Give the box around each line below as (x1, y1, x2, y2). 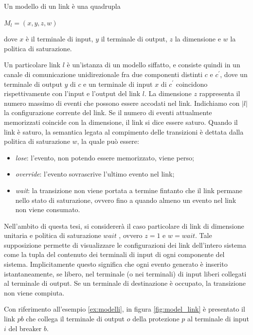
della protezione (132, 314, 180, 324)
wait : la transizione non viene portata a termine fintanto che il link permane (15, 185, 243, 195)
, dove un (220, 69, 248, 79)
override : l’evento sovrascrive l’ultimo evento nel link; (15, 169, 175, 179)
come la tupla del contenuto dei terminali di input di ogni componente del (4, 249, 225, 259)
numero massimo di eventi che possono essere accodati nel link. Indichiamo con (4, 98, 240, 108)
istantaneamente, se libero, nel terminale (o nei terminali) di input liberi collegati (4, 268, 247, 278)
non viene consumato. (15, 204, 80, 215)
